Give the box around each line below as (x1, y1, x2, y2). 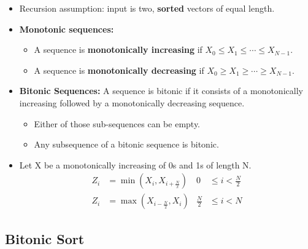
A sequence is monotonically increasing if (34, 43, 202, 56)
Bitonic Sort (5, 229, 85, 248)
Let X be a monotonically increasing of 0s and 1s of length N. (19, 158, 252, 171)
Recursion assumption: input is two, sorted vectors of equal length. (19, 2, 275, 14)
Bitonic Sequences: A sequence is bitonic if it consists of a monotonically (19, 84, 303, 97)
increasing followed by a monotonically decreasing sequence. (19, 96, 245, 109)
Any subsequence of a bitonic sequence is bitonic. (34, 138, 219, 151)
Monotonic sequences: (19, 22, 114, 35)
